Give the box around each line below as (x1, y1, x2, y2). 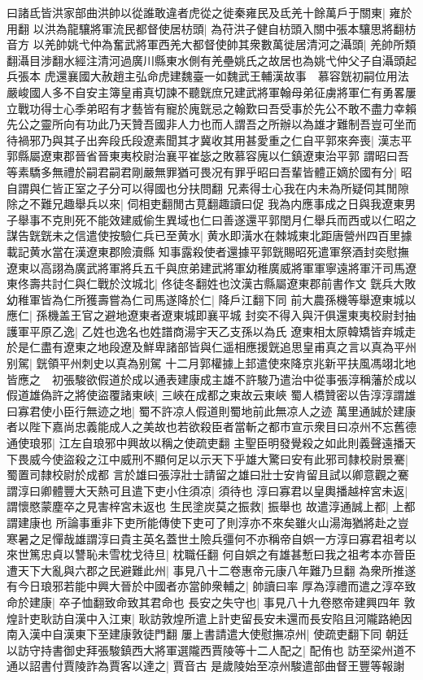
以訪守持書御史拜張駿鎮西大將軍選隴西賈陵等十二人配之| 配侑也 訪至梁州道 (7, 641, 405, 658)
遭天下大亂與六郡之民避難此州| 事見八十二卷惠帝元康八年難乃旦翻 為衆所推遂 (7, 561, 416, 578)
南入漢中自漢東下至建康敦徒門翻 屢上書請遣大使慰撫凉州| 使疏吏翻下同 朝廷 (7, 626, 408, 643)
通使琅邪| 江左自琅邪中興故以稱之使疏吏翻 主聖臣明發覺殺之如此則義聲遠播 (7, 434, 405, 451)
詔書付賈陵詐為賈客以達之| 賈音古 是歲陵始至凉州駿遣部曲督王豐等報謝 (28, 657, 405, 674)
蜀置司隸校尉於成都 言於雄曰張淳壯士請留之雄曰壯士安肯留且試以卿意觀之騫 (7, 466, 409, 483)
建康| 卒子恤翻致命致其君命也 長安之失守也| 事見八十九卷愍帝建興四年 (28, 593, 400, 610)
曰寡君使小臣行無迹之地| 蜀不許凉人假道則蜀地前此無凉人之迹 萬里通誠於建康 (7, 402, 416, 419)
